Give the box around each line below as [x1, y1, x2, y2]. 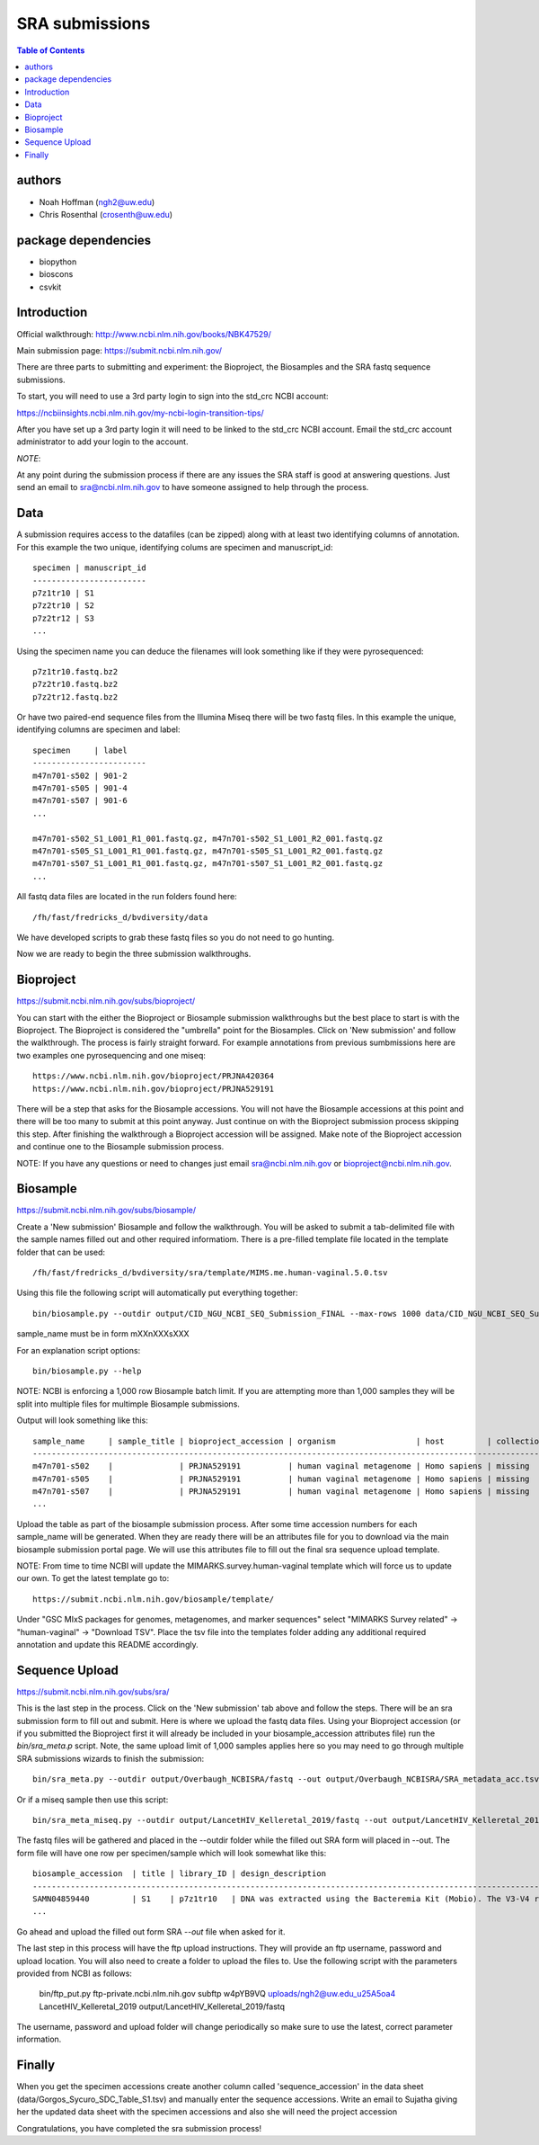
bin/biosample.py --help [32, 1365, 142, 1376]
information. [16, 2033, 62, 2045]
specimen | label [32, 745, 128, 755]
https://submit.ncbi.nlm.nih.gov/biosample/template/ [32, 1594, 274, 1604]
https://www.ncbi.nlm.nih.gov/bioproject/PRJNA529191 [32, 1084, 274, 1094]
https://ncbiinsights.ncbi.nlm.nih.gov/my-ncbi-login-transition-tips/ [16, 407, 264, 418]
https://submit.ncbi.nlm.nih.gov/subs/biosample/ [16, 1205, 197, 1216]
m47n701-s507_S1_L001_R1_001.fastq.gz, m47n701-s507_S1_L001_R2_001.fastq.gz [32, 859, 384, 869]
